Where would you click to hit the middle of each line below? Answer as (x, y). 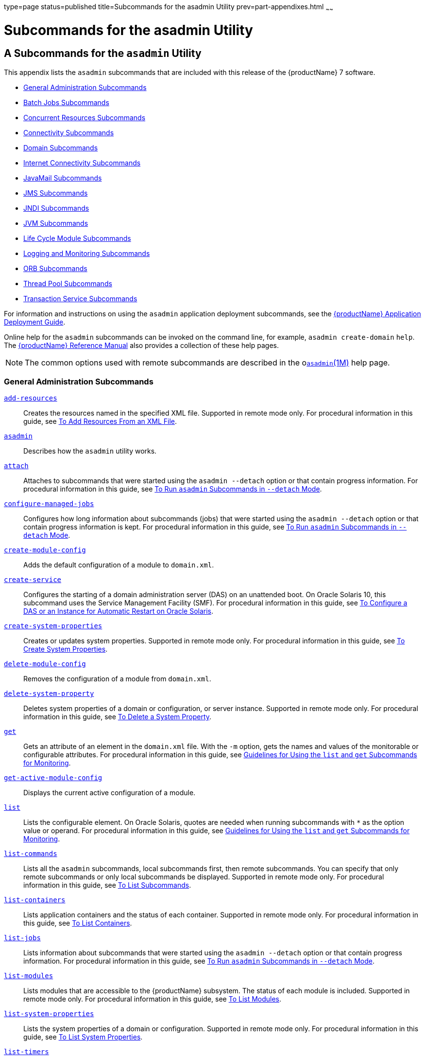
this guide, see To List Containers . (78, 923)
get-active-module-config (53, 778)
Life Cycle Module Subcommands (77, 238)
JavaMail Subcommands (63, 178)
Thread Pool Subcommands (68, 283)
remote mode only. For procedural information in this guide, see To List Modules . (153, 999)
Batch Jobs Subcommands (66, 102)
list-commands (31, 854)
